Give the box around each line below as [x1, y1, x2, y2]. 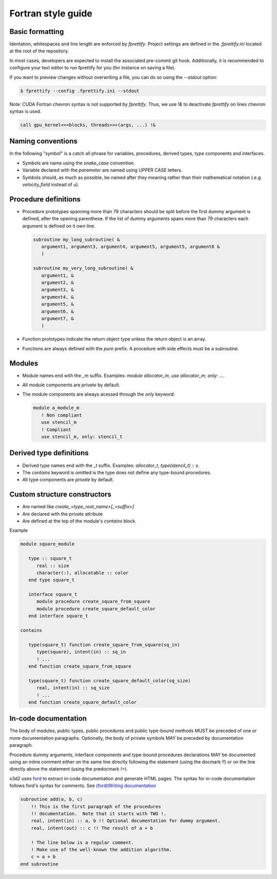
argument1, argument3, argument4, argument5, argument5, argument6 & [41, 244, 220, 250]
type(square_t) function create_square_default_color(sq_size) [28, 678, 191, 683]
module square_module [20, 541, 75, 547]
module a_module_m [33, 405, 80, 411]
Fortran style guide [9, 8, 92, 19]
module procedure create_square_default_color [36, 606, 156, 611]
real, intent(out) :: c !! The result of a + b [31, 825, 153, 831]
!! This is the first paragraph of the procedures [31, 803, 161, 809]
